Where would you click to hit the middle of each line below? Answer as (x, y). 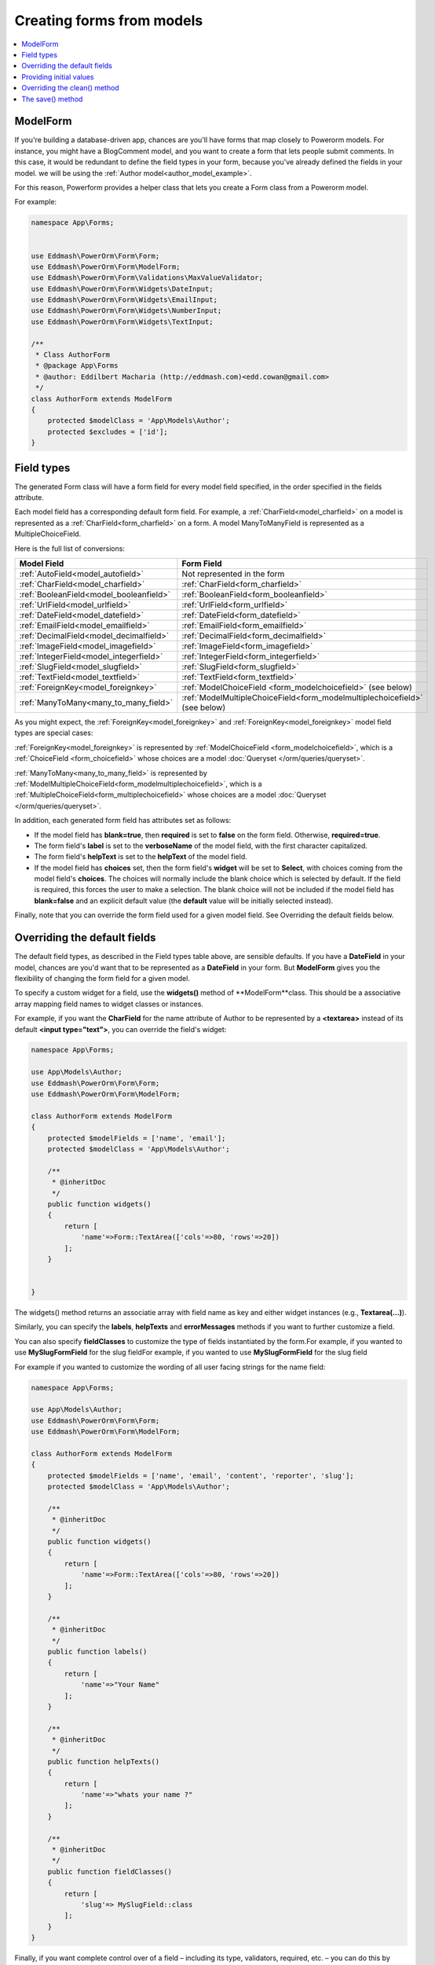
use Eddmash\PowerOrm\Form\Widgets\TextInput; (122, 321)
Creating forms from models (109, 20)
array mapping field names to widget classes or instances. (109, 1004)
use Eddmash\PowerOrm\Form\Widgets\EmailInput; (124, 300)
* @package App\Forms (77, 366)
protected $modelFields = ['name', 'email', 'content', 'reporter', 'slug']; (201, 1475)
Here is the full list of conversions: (70, 548)
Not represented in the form (233, 574)
